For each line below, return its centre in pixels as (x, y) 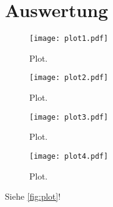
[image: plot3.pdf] (69, 117)
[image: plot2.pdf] (69, 78)
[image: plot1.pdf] (69, 39)
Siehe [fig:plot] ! (33, 196)
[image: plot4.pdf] (69, 156)
